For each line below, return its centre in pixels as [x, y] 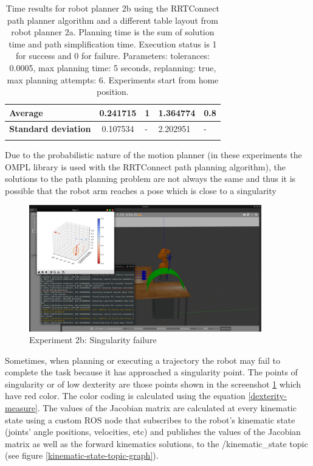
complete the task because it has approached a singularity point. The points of [151, 372]
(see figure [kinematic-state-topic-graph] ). [82, 455]
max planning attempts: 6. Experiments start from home [113, 79]
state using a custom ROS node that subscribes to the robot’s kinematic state [150, 419]
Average [26, 112]
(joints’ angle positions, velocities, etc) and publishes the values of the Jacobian [153, 432]
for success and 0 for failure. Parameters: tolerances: [112, 56]
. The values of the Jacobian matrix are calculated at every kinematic [167, 408]
